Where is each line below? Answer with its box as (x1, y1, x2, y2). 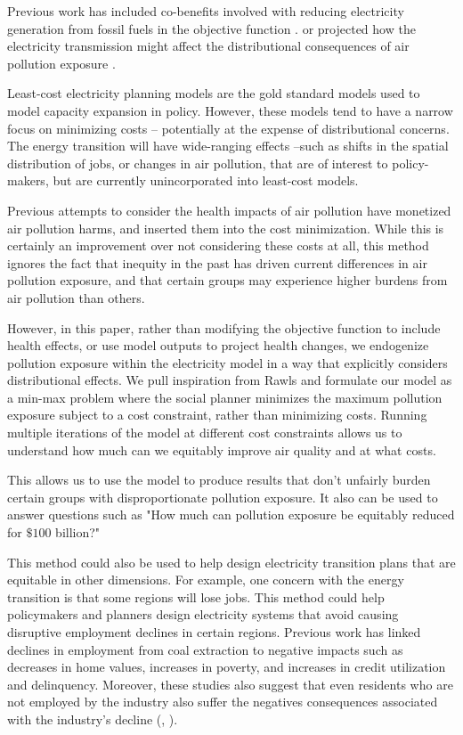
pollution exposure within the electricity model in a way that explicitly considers (7, 353, 448, 372)
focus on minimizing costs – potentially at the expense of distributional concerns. (7, 118, 450, 137)
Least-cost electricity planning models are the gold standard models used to (7, 84, 420, 102)
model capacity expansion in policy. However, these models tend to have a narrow (7, 101, 453, 119)
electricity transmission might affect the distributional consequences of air (7, 37, 410, 55)
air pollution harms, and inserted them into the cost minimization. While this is (7, 218, 444, 237)
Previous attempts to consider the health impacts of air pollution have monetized (7, 200, 451, 219)
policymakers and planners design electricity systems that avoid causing (7, 605, 399, 624)
